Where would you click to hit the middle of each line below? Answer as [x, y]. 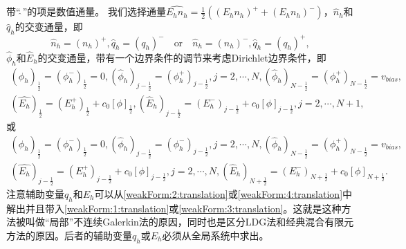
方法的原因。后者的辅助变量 [69, 235]
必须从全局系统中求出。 [215, 235]
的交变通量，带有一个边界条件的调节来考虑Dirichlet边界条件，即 [182, 57]
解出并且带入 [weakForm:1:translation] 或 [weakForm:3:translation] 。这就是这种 [174, 208]
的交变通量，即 [49, 27]
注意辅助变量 [35, 193]
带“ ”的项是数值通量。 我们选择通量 [86, 11]
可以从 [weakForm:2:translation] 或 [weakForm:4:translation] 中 [223, 193]
